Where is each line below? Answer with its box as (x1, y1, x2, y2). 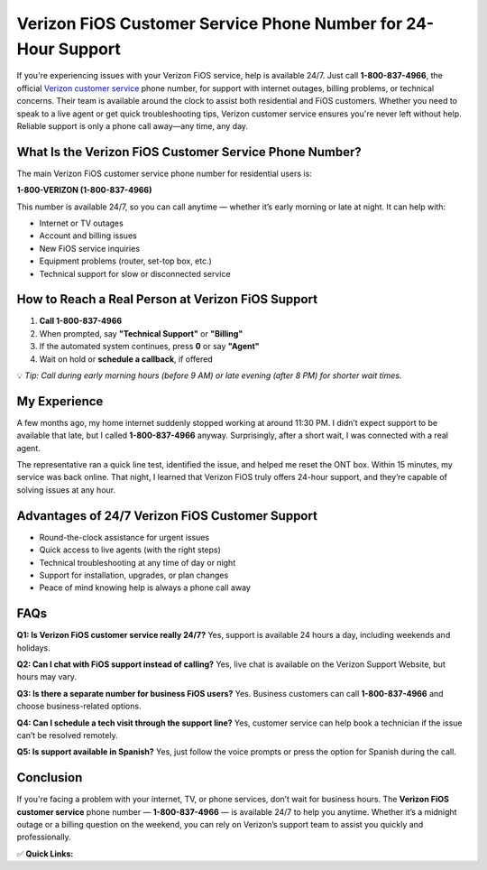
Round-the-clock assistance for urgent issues (39, 532, 210, 542)
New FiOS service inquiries (39, 243, 140, 254)
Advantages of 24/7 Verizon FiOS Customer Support (16, 508, 317, 523)
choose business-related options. (16, 700, 142, 712)
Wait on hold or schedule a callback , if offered (39, 353, 213, 365)
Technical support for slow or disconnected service (39, 268, 231, 279)
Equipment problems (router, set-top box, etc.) (39, 255, 212, 266)
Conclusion (16, 770, 83, 785)
